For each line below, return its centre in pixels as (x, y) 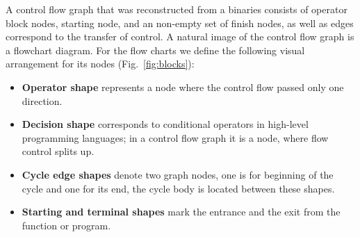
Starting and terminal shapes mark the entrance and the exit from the (181, 212)
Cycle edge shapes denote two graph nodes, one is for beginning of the (178, 174)
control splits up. (58, 151)
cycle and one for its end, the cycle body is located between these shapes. (178, 188)
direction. (42, 100)
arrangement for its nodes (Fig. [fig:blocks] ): (100, 64)
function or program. (66, 225)
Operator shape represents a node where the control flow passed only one (183, 87)
